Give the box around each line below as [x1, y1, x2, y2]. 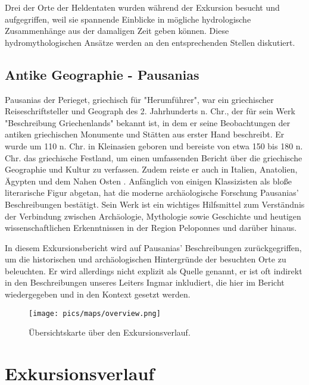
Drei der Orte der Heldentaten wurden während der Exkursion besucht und [5, 1, 280, 13]
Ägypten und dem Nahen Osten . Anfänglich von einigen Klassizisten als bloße [5, 174, 292, 187]
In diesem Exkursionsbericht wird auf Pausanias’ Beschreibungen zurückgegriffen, [5, 241, 302, 253]
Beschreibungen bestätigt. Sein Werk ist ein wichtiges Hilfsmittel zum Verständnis [5, 198, 305, 210]
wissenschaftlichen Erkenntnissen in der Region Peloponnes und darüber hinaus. [5, 221, 297, 234]
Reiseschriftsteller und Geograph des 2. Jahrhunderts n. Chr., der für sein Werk [5, 105, 295, 117]
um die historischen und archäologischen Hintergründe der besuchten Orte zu [5, 253, 286, 265]
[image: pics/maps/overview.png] [29, 309, 161, 318]
